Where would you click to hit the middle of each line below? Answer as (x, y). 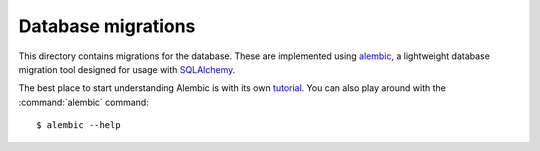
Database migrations (107, 26)
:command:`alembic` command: (83, 102)
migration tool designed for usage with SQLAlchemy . (127, 69)
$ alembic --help (78, 125)
